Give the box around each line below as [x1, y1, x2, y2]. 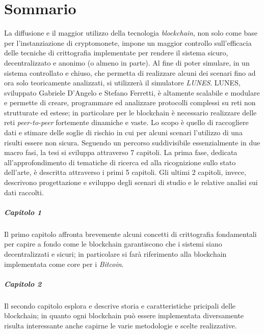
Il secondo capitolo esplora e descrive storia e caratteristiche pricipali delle [4, 300, 236, 311]
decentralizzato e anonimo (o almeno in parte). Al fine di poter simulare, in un [4, 57, 250, 68]
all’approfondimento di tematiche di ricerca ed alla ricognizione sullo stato [4, 157, 236, 167]
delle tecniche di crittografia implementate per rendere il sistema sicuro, [4, 47, 228, 58]
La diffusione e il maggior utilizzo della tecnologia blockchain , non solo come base [4, 27, 258, 38]
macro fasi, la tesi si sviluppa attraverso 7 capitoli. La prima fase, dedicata [4, 147, 237, 158]
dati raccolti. [4, 187, 44, 197]
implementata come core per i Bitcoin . [4, 258, 124, 269]
